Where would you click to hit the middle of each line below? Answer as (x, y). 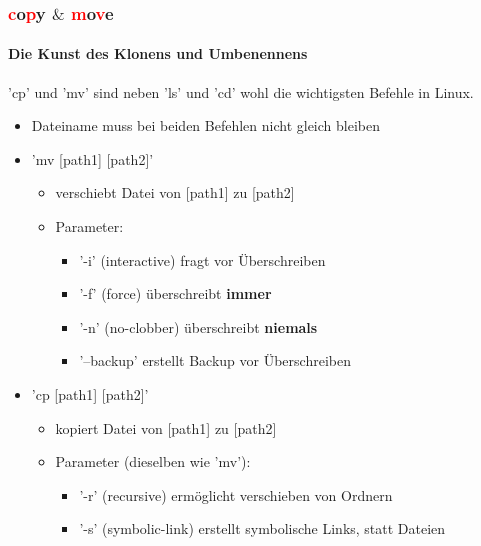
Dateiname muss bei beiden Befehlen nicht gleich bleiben (205, 125)
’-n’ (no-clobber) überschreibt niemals (198, 326)
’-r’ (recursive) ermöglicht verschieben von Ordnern (236, 494)
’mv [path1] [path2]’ (92, 158)
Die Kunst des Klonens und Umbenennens (158, 53)
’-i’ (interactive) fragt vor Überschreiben (202, 259)
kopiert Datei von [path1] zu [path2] (166, 427)
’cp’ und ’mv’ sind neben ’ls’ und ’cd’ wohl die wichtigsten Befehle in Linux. (241, 91)
